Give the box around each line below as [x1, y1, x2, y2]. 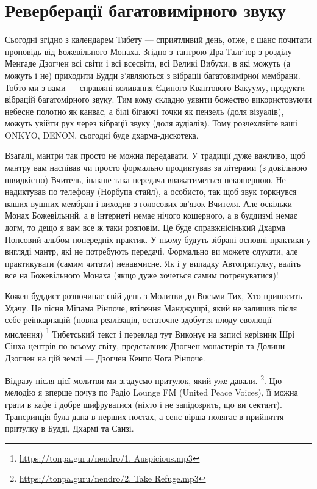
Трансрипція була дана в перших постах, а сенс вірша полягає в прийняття [5, 410, 284, 422]
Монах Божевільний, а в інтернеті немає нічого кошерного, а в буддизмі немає [5, 209, 297, 222]
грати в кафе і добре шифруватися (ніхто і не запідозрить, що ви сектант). [5, 398, 282, 411]
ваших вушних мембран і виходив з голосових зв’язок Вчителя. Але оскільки [5, 197, 292, 209]
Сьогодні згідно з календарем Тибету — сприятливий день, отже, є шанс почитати [5, 33, 312, 46]
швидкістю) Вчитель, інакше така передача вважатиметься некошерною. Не [5, 173, 286, 186]
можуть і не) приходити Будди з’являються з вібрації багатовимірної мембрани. [5, 68, 301, 81]
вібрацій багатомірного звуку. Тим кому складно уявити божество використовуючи [5, 93, 312, 106]
